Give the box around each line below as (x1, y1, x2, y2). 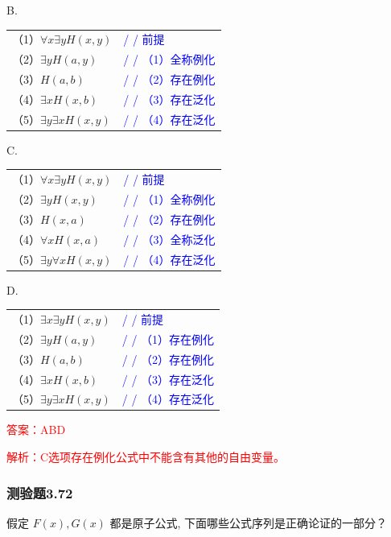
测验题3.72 (6, 482, 73, 502)
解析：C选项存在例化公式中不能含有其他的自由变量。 (6, 448, 286, 465)
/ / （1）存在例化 (121, 330, 215, 347)
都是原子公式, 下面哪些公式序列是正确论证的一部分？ (109, 514, 388, 531)
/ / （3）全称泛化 (123, 230, 216, 247)
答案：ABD (6, 421, 66, 438)
